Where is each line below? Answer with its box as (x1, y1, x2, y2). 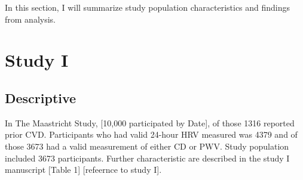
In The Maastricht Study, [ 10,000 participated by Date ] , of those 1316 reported (5, 116, 295, 129)
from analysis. (5, 13, 56, 25)
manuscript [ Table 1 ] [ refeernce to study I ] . (5, 163, 162, 176)
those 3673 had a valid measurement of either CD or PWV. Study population (5, 139, 289, 152)
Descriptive (5, 88, 76, 107)
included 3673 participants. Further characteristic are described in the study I (5, 151, 290, 164)
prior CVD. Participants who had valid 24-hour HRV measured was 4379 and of (5, 128, 298, 141)
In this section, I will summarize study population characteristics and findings (5, 1, 290, 13)
